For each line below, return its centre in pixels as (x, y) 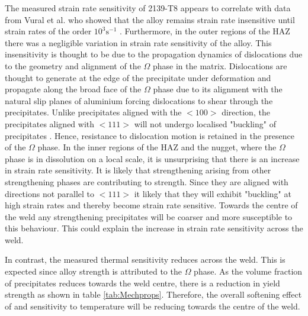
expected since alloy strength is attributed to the (93, 271)
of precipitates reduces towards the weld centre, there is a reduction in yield (142, 283)
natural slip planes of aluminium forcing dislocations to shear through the (139, 100)
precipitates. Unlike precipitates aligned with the (93, 112)
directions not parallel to (50, 193)
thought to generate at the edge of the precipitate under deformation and (138, 77)
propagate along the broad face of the (73, 89)
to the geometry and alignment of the (73, 65)
